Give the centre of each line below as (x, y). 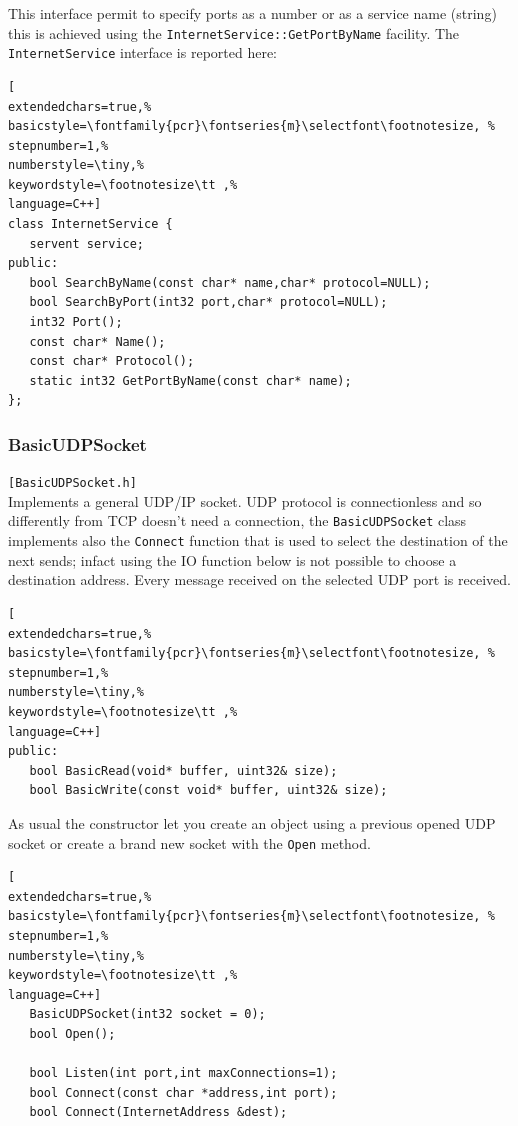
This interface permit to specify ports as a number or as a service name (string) (252, 13)
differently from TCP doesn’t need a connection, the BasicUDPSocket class (237, 520)
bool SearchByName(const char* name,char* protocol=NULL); (230, 282)
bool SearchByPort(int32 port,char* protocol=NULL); (208, 302)
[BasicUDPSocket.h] (72, 483)
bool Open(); (72, 1033)
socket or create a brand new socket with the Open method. (189, 842)
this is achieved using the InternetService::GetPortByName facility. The (234, 32)
